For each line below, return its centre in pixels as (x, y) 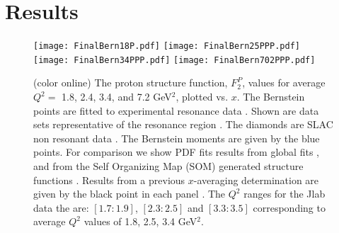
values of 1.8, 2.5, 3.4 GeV (140, 221)
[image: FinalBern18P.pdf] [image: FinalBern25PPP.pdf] (167, 46)
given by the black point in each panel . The (130, 194)
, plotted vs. (202, 97)
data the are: (61, 207)
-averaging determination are (256, 180)
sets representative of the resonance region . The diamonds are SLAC (183, 124)
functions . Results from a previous (109, 180)
